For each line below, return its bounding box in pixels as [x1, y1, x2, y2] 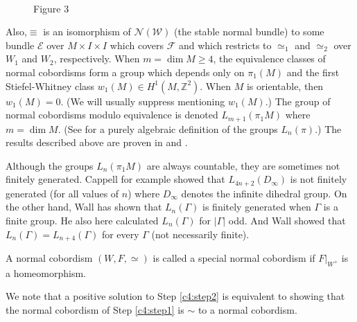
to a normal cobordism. [198, 303, 297, 317]
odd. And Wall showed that [228, 213, 346, 228]
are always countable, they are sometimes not [146, 158, 340, 172]
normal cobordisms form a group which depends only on [6, 64, 245, 79]
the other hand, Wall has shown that [6, 199, 162, 214]
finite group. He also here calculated [6, 213, 159, 228]
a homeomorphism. [6, 265, 87, 280]
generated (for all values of [6, 186, 119, 200]
